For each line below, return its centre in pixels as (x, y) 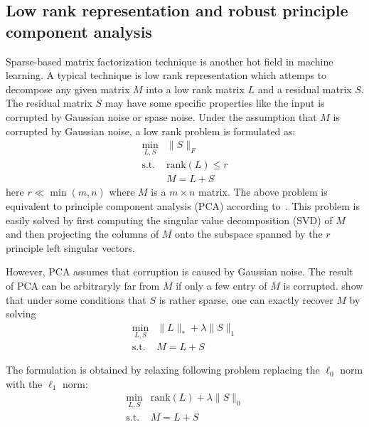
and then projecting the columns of (82, 234)
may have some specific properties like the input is (215, 103)
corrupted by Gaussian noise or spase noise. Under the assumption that (161, 116)
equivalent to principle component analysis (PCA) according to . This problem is (183, 206)
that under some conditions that (76, 299)
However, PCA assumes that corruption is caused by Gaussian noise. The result (180, 272)
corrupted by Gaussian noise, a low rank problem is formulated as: (151, 131)
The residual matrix (49, 103)
